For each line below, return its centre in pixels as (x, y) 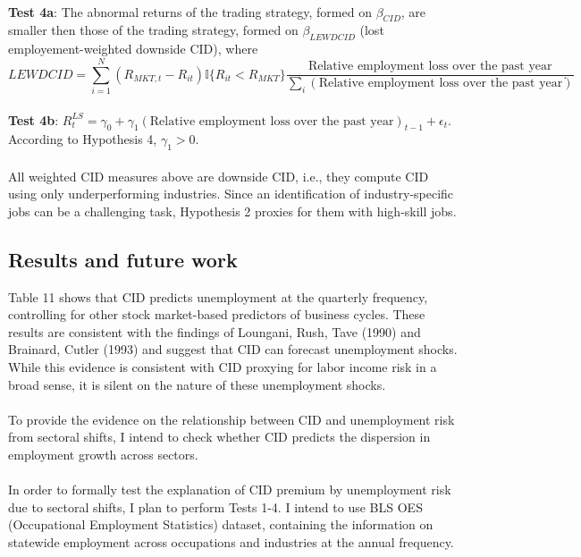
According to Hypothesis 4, (83, 139)
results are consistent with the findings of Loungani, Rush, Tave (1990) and (215, 331)
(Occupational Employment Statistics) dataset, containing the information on (221, 524)
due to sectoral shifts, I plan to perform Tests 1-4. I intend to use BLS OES (215, 506)
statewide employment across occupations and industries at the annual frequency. (231, 541)
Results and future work (123, 259)
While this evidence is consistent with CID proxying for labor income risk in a (223, 367)
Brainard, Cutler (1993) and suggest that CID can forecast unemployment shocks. (233, 349)
